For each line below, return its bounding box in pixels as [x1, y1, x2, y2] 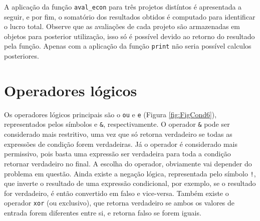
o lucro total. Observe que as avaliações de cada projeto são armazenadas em [4, 21, 240, 32]
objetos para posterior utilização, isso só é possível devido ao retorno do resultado [4, 31, 255, 41]
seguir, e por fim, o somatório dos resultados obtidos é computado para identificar [4, 11, 255, 22]
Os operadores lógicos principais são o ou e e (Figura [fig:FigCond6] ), [4, 109, 217, 119]
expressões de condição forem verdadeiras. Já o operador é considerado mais [4, 138, 238, 149]
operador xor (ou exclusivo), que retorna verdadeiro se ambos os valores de [4, 197, 235, 208]
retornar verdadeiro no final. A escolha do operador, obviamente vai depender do [4, 158, 252, 168]
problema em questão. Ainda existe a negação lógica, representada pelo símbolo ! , [4, 168, 256, 178]
